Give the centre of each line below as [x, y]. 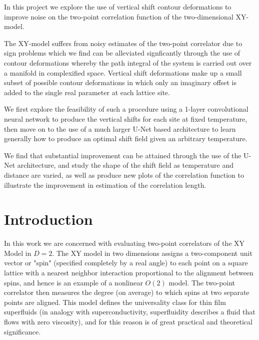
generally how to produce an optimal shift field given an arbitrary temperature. [126, 138]
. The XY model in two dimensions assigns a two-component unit [152, 253]
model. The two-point [202, 282]
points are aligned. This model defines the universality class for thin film [115, 302]
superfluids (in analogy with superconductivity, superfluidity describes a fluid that [130, 312]
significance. [22, 331]
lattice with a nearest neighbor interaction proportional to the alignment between [129, 272]
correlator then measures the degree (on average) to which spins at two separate [127, 292]
